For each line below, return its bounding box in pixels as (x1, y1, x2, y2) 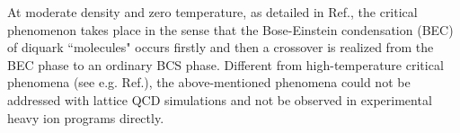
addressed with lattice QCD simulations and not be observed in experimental (7, 90, 432, 109)
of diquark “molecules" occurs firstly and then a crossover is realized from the (7, 38, 434, 57)
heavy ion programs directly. (7, 108, 164, 127)
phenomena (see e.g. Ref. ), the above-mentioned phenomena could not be (7, 73, 411, 92)
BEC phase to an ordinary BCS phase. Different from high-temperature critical (7, 55, 444, 74)
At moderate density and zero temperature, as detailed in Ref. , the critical (7, 3, 418, 21)
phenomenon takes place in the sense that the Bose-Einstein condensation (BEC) (7, 20, 454, 39)
